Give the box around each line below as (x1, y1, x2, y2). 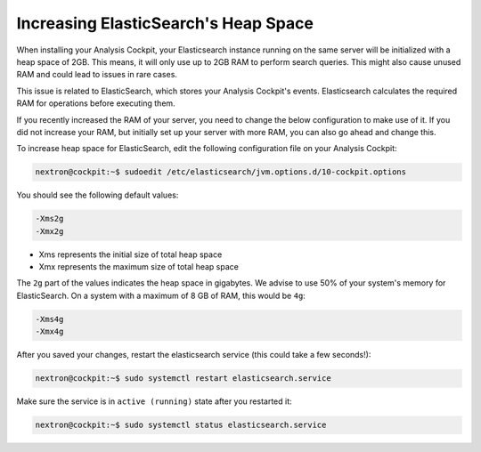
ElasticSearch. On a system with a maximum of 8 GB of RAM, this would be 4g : (16, 290, 306, 301)
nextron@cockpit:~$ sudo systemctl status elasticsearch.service (35, 420, 327, 431)
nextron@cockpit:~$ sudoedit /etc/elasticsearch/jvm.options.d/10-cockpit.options (35, 167, 407, 177)
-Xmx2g (35, 226, 64, 236)
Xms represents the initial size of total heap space (38, 249, 223, 260)
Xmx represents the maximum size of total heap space (38, 262, 240, 271)
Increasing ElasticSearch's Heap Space (16, 13, 314, 33)
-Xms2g (35, 214, 64, 224)
